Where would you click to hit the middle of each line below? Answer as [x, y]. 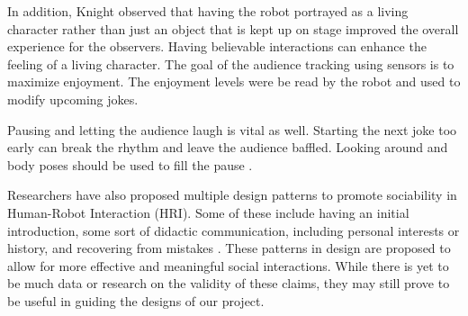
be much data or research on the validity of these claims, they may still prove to [229, 283]
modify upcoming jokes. [73, 99]
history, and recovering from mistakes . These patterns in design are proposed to [229, 248]
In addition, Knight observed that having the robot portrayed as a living [208, 11]
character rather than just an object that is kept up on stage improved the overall [233, 28]
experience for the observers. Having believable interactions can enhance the [217, 46]
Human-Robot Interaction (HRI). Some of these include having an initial [208, 212]
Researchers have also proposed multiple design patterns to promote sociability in [232, 195]
